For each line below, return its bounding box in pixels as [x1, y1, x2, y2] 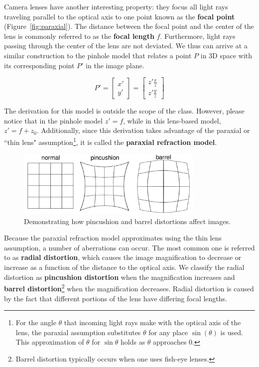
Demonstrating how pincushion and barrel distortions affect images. [24, 216, 231, 226]
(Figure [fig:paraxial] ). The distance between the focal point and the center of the [4, 21, 254, 31]
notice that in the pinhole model [4, 115, 103, 125]
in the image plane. [86, 60, 144, 70]
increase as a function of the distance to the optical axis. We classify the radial [4, 262, 245, 272]
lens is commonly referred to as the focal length [4, 30, 154, 41]
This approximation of [15, 337, 84, 347]
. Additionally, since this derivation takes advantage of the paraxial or [36, 125, 250, 135]
